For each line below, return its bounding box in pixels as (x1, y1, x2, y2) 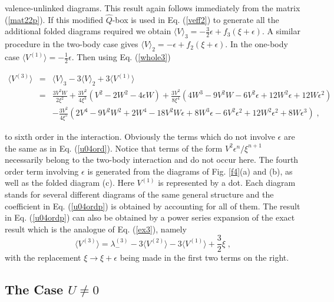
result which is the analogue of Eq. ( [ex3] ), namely (5, 222, 187, 235)
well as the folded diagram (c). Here (5, 176, 134, 189)
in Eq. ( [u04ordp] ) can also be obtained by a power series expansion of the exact (5, 211, 295, 224)
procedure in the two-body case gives (5, 38, 138, 50)
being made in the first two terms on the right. (120, 251, 289, 264)
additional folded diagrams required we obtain (5, 25, 171, 37)
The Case (5, 280, 64, 298)
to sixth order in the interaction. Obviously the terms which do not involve (5, 130, 275, 143)
